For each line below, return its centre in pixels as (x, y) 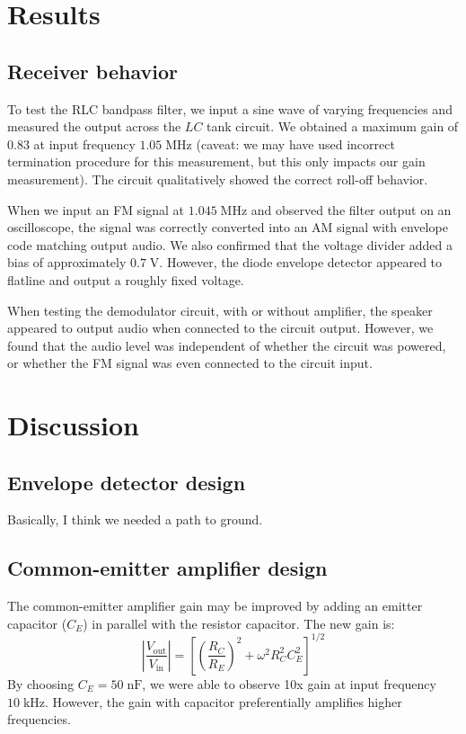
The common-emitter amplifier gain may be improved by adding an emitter (215, 606)
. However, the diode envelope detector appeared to (301, 262)
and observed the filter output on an (351, 209)
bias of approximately (67, 262)
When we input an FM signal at (96, 209)
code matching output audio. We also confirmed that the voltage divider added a (230, 244)
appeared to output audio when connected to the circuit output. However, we (220, 328)
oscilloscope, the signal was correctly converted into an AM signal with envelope (228, 227)
